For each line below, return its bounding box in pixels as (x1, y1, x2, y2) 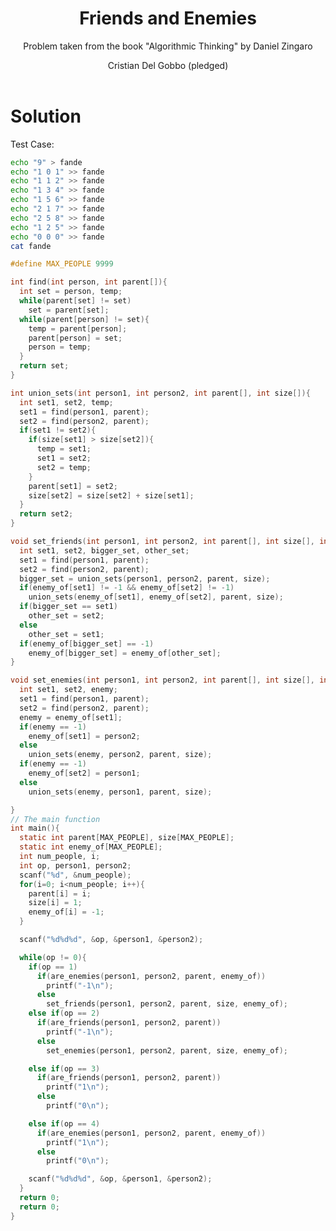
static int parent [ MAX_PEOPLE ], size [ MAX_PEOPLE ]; (19, 833, 235, 843)
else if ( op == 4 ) (28, 1118, 101, 1129)
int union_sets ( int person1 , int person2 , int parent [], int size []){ (10, 388, 311, 398)
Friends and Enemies (79, 7, 257, 30)
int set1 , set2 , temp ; (19, 397, 114, 407)
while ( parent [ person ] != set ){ (19, 314, 150, 324)
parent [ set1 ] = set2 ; (28, 481, 118, 491)
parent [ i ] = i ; (28, 888, 92, 899)
